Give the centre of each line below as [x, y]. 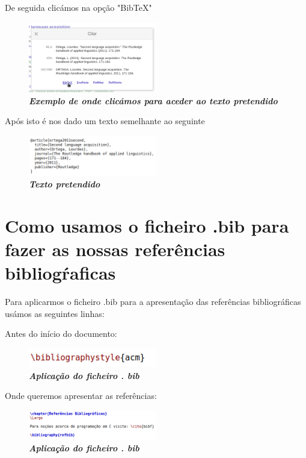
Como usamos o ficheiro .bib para [147, 225]
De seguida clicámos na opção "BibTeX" [78, 7]
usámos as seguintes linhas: [55, 313]
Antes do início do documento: [61, 334]
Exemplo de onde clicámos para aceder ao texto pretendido [153, 100]
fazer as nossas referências [115, 249]
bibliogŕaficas [60, 273]
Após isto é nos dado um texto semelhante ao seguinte [105, 121]
